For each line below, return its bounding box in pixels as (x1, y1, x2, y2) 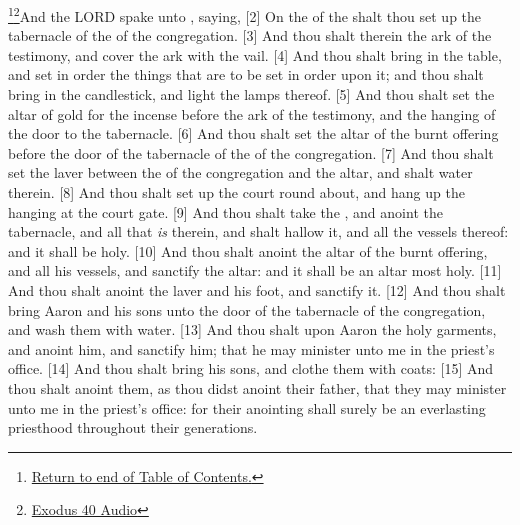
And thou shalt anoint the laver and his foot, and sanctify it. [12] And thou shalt (8, 279, 506, 300)
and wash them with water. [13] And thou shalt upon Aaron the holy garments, (8, 319, 497, 340)
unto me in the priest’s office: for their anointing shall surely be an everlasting (8, 397, 486, 418)
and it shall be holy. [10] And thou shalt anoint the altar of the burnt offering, (8, 240, 488, 261)
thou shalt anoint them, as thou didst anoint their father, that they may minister (8, 377, 507, 398)
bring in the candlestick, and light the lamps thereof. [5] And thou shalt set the (8, 84, 495, 105)
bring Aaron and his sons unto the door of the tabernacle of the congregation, (8, 299, 486, 320)
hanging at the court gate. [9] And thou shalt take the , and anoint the (8, 201, 443, 222)
